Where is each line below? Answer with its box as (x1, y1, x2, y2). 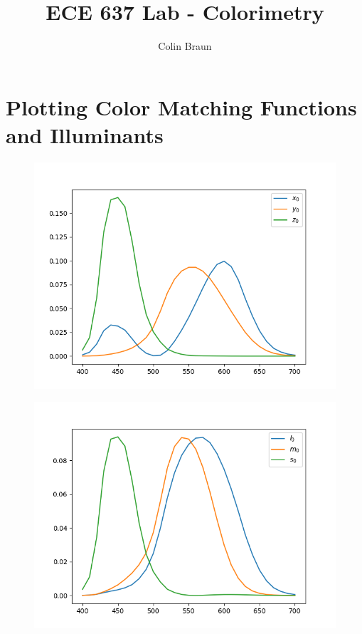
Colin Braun (158, 38, 212, 53)
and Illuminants (6, 120, 164, 149)
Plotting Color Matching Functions (6, 92, 357, 121)
